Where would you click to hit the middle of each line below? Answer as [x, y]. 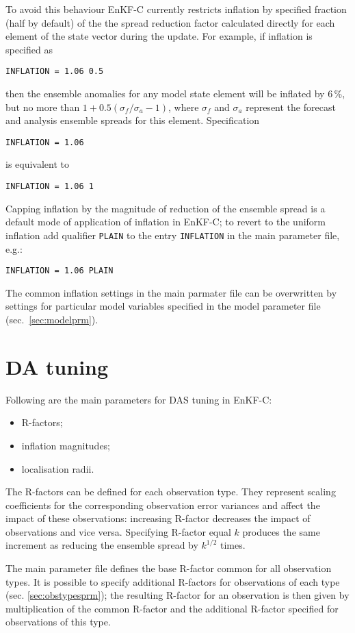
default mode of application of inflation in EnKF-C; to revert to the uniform [166, 222]
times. [233, 545]
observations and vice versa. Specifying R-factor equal [118, 531]
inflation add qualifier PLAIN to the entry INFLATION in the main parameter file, [173, 235]
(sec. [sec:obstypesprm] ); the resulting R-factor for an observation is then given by [177, 595]
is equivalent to [38, 164]
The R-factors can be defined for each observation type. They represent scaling [171, 492]
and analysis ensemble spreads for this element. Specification [133, 120]
